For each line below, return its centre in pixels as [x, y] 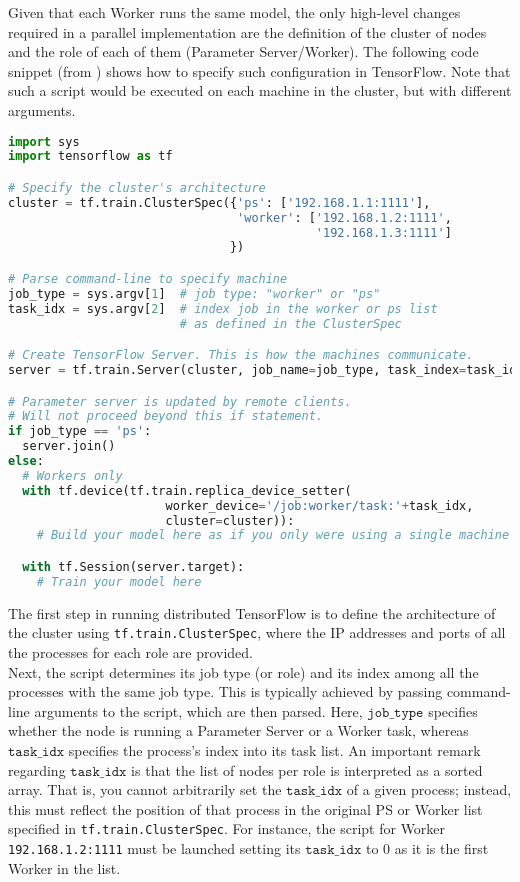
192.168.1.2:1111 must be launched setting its [154, 847]
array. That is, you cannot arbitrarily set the [145, 789]
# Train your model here [119, 581]
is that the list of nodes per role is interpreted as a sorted [307, 769]
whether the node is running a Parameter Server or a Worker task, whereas [238, 730]
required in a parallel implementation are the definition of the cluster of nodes [247, 31]
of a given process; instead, [429, 789]
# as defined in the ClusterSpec [290, 323]
